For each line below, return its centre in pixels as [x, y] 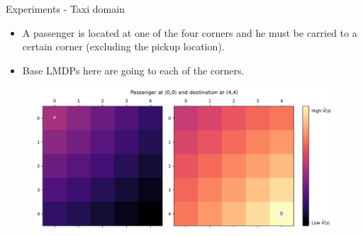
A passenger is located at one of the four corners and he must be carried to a [190, 32]
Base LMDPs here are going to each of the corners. [133, 70]
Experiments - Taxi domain [65, 9]
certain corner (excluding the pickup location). [123, 46]
